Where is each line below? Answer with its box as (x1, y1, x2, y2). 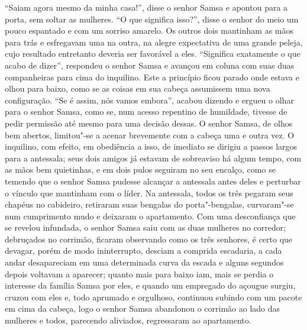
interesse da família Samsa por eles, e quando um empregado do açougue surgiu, (5, 279, 296, 292)
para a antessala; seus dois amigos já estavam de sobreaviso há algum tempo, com (5, 151, 302, 164)
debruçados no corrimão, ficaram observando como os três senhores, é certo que (5, 232, 293, 245)
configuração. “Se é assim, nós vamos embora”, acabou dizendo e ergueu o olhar (5, 93, 294, 106)
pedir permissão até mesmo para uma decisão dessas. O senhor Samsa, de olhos (5, 117, 293, 129)
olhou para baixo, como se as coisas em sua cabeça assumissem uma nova (5, 82, 270, 95)
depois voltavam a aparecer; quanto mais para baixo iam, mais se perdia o (5, 267, 274, 280)
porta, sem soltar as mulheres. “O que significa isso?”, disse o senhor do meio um (5, 12, 299, 25)
